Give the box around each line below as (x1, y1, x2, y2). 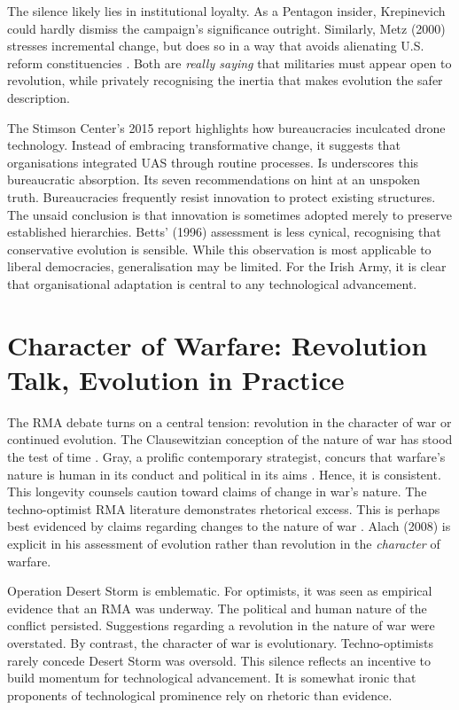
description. (7, 88, 70, 106)
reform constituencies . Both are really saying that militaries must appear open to (7, 53, 452, 72)
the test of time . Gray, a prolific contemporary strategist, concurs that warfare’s (7, 448, 446, 465)
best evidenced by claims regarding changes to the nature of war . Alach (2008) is (7, 517, 451, 535)
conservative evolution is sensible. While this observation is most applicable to (7, 239, 432, 258)
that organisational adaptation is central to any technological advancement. (7, 274, 417, 293)
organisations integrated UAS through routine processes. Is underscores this (7, 152, 419, 171)
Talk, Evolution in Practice (7, 361, 345, 397)
